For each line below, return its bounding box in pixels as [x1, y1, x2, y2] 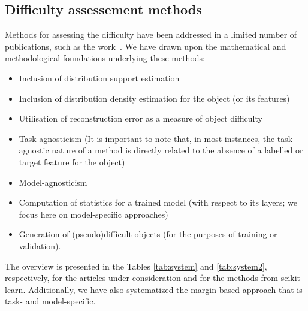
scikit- [280, 271, 303, 284]
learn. [5, 283, 26, 295]
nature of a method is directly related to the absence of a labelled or [52, 144, 303, 156]
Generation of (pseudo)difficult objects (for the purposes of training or [19, 228, 277, 240]
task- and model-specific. [5, 295, 96, 307]
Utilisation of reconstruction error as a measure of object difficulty [19, 112, 262, 125]
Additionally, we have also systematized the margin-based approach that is [28, 283, 303, 295]
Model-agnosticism [19, 176, 87, 188]
